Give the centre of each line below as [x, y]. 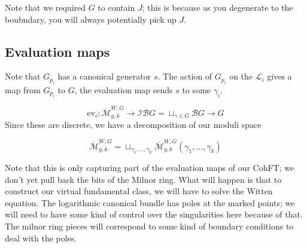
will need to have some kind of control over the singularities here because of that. [154, 214]
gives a [279, 76]
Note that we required [45, 7]
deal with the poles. [41, 238]
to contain [116, 7]
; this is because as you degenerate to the [218, 7]
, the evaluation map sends [124, 89]
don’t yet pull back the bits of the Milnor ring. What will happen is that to [143, 179]
